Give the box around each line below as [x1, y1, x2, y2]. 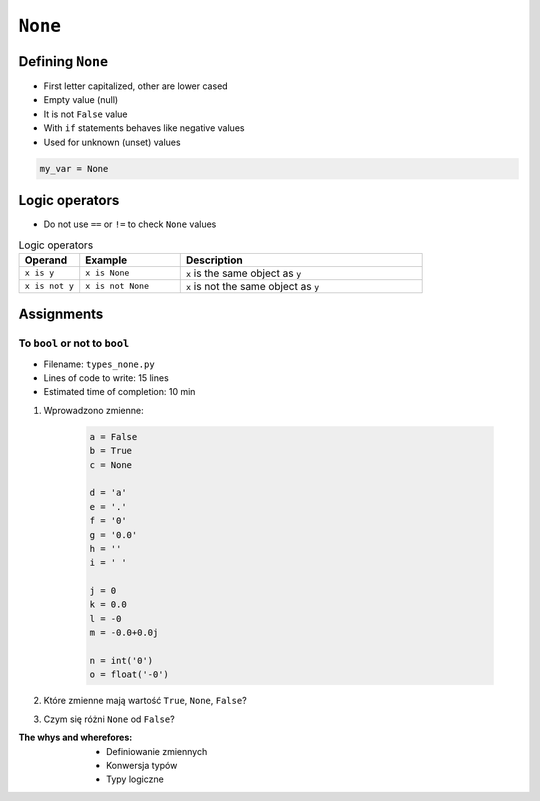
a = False [89, 431, 138, 442]
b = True [89, 445, 133, 457]
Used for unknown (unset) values [43, 136, 181, 148]
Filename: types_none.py [43, 358, 155, 370]
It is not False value [43, 108, 128, 120]
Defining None [18, 53, 109, 70]
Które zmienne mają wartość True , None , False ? [43, 695, 247, 707]
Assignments [18, 306, 104, 323]
